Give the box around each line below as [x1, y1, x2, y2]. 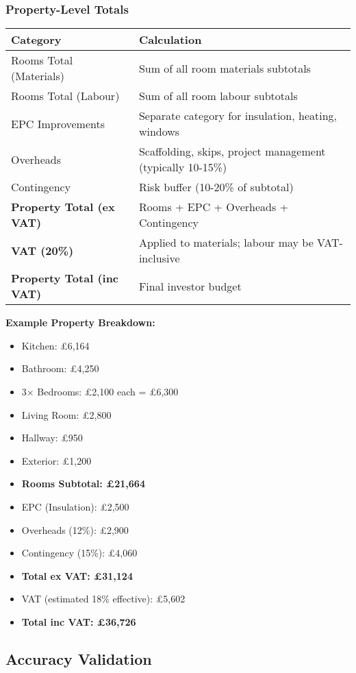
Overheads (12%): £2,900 [21, 522, 129, 537]
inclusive [138, 250, 180, 267]
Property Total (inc [11, 270, 119, 286]
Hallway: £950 [21, 430, 83, 445]
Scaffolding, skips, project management [138, 143, 326, 160]
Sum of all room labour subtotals [138, 88, 298, 104]
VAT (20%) [11, 242, 74, 258]
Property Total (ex [11, 199, 115, 215]
